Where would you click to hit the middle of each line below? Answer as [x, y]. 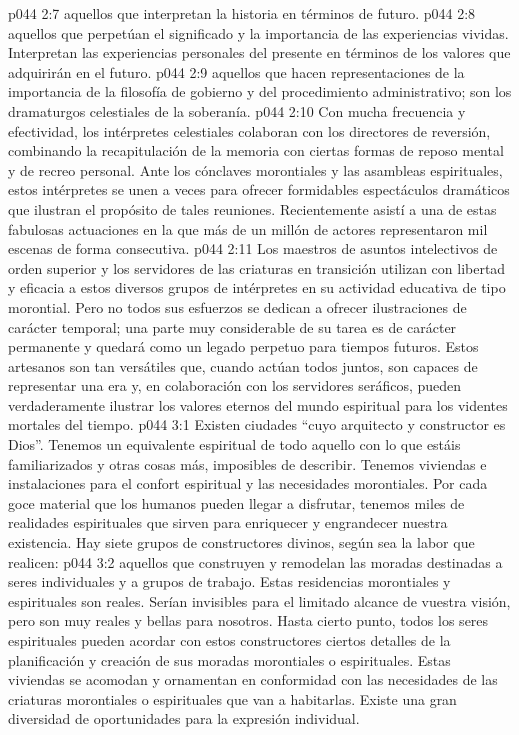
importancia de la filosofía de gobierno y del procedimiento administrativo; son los [260, 91]
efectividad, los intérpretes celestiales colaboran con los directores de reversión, [249, 130]
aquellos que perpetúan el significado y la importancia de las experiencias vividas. [258, 32]
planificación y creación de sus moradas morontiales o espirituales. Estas [229, 659]
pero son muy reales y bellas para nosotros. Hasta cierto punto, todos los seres [248, 620]
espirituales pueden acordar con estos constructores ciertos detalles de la [229, 640]
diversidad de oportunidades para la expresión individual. [184, 718]
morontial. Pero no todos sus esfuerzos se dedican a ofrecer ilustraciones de [237, 306]
